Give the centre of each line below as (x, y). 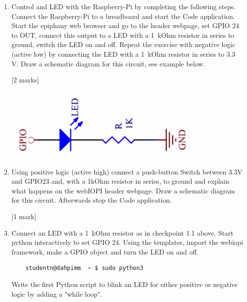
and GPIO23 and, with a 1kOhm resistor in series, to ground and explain (120, 181)
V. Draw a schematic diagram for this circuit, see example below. (108, 63)
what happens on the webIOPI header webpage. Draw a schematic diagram (123, 190)
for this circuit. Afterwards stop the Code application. (92, 200)
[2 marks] (25, 80)
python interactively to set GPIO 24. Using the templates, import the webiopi (127, 242)
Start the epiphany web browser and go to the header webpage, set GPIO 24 (125, 25)
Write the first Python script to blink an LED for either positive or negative (124, 284)
